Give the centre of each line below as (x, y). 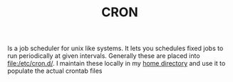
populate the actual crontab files (55, 71)
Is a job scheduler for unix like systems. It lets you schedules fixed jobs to (115, 48)
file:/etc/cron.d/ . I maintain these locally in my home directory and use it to (116, 64)
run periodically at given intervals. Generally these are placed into (104, 56)
